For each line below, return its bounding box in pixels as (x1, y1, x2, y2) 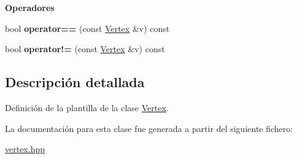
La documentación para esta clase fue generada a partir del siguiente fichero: (5, 122, 293, 134)
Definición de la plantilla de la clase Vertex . (5, 101, 169, 114)
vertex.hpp (5, 142, 45, 155)
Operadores (5, 1, 55, 14)
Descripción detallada (5, 72, 145, 91)
